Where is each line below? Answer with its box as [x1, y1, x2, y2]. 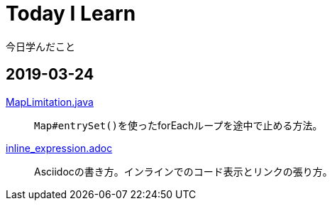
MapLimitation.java [6, 95, 94, 108]
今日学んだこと [6, 40, 75, 53]
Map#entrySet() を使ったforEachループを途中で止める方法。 [34, 119, 323, 131]
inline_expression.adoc [6, 141, 113, 154]
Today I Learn [6, 1, 136, 26]
